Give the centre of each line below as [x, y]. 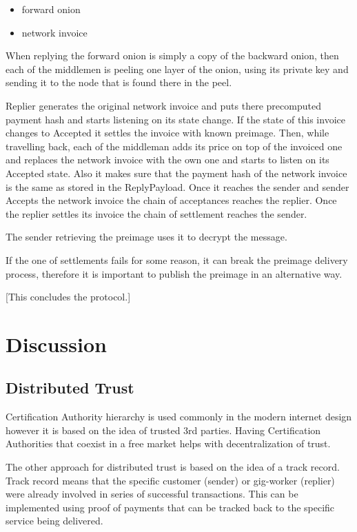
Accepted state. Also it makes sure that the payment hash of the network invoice [176, 173]
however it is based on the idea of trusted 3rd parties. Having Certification [163, 430]
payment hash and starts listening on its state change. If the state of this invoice [175, 119]
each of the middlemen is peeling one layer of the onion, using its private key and [177, 69]
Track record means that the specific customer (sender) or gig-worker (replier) [170, 480]
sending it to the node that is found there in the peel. [119, 82]
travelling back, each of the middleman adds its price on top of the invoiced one [174, 146]
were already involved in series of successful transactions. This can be [152, 494]
